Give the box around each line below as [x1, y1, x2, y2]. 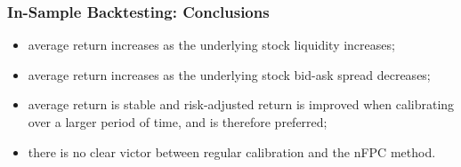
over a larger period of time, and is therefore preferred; [28, 113, 328, 131]
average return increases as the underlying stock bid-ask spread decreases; [28, 65, 431, 83]
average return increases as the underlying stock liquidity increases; [28, 36, 395, 54]
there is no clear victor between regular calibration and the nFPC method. [28, 142, 436, 161]
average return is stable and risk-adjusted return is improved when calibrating [28, 95, 455, 114]
